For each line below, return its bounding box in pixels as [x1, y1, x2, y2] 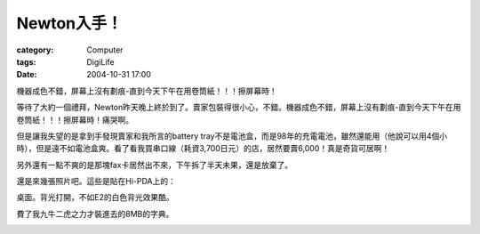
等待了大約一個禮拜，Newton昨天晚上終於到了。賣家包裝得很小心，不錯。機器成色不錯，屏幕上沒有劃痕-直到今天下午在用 [16, 102, 461, 113]
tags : [16, 56, 36, 67]
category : [16, 44, 54, 55]
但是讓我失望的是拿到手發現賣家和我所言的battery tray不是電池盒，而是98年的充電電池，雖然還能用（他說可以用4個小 [16, 130, 448, 141]
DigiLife [86, 56, 115, 67]
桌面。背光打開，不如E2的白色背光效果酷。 [16, 192, 174, 203]
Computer [86, 44, 124, 55]
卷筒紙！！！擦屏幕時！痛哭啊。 [16, 114, 133, 125]
